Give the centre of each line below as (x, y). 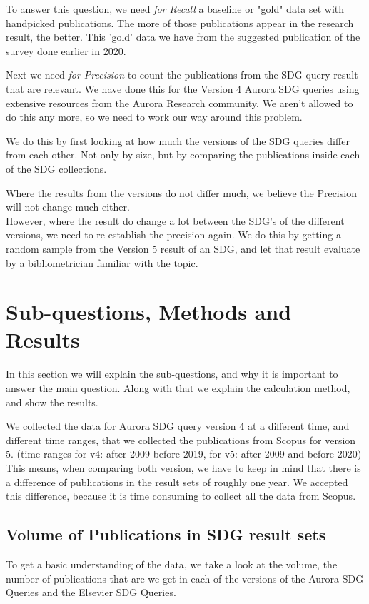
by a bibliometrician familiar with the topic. (102, 262)
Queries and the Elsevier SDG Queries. (91, 592)
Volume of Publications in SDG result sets (166, 534)
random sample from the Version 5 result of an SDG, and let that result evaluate (183, 248)
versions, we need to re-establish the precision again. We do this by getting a (173, 235)
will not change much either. (68, 207)
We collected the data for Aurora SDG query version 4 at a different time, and (178, 426)
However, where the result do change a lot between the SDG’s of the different (175, 220)
